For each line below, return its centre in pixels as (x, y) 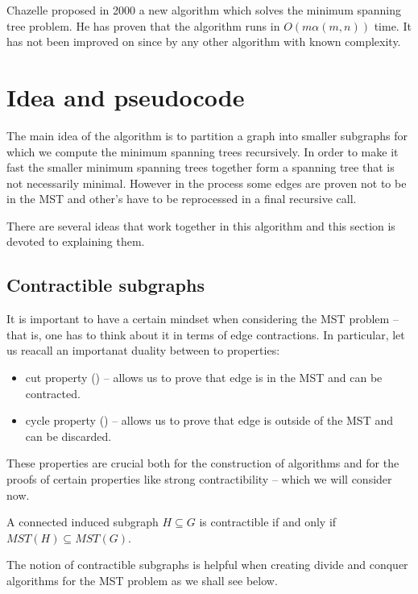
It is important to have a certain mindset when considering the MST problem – (203, 319)
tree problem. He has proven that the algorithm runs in (143, 25)
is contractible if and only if (268, 522)
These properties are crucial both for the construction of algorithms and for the (203, 463)
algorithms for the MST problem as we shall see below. (142, 580)
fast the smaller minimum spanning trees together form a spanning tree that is (201, 167)
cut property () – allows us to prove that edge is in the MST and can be (204, 378)
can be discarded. (68, 436)
